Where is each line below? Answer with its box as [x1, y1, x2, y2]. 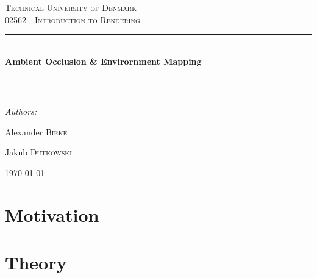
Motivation [5, 202, 99, 227]
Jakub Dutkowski [5, 146, 72, 159]
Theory [5, 249, 67, 274]
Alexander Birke [5, 125, 68, 138]
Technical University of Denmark [5, 1, 137, 13]
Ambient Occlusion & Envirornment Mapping [5, 54, 202, 67]
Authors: [5, 104, 37, 117]
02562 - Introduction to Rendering [5, 13, 140, 26]
